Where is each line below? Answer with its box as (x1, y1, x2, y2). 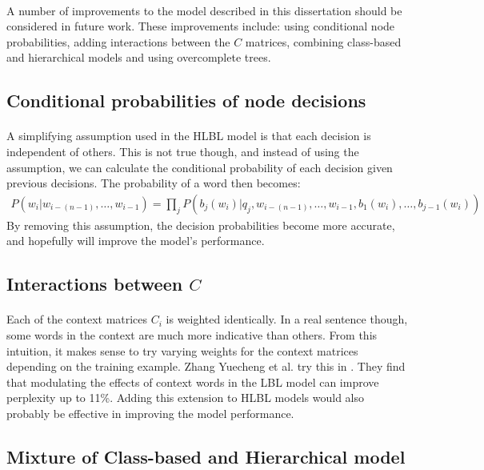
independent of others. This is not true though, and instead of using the (6, 143, 359, 159)
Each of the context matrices (6, 311, 148, 327)
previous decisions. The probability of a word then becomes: (6, 175, 301, 191)
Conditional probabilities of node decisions (6, 88, 366, 113)
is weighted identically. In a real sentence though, (166, 311, 408, 327)
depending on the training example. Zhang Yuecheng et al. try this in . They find (6, 358, 406, 375)
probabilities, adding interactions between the (6, 33, 230, 50)
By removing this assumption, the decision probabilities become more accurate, (6, 216, 395, 233)
